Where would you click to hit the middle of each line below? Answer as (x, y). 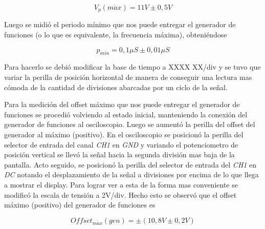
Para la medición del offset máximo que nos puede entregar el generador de (122, 104)
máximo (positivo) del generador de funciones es (80, 205)
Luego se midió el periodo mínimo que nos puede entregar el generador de (120, 24)
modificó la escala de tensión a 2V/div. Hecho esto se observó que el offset (120, 194)
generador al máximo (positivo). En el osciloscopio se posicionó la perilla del (124, 134)
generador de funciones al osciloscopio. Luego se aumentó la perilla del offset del (130, 124)
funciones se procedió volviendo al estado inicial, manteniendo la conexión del (126, 114)
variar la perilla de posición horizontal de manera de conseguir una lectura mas (128, 77)
